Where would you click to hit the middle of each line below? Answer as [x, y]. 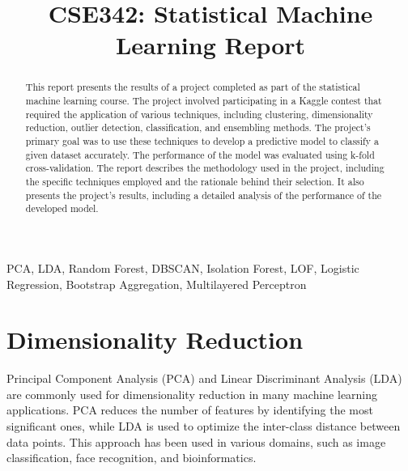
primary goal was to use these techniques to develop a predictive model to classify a [202, 140]
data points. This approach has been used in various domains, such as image [196, 441]
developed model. [62, 208]
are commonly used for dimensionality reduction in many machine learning [192, 394]
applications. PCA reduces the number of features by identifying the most [190, 410]
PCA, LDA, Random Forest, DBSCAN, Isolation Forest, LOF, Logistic [183, 267]
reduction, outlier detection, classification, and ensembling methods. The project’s [198, 127]
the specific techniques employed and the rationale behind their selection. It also [195, 181]
